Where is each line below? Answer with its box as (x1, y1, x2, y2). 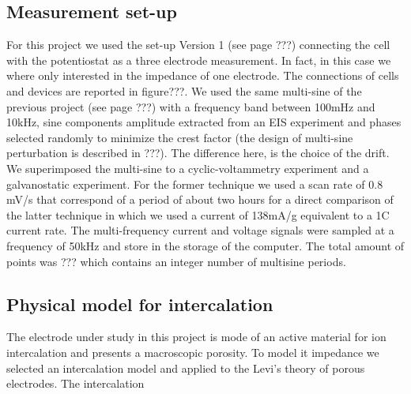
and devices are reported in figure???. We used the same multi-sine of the (6, 82, 362, 99)
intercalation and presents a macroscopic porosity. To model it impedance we (6, 343, 379, 360)
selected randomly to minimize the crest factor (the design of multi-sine (6, 129, 353, 145)
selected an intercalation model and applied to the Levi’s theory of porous (6, 359, 365, 376)
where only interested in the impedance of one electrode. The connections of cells (6, 67, 399, 84)
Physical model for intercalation (6, 291, 273, 316)
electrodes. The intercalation (6, 375, 145, 392)
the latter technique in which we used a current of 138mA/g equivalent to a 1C (6, 206, 390, 223)
